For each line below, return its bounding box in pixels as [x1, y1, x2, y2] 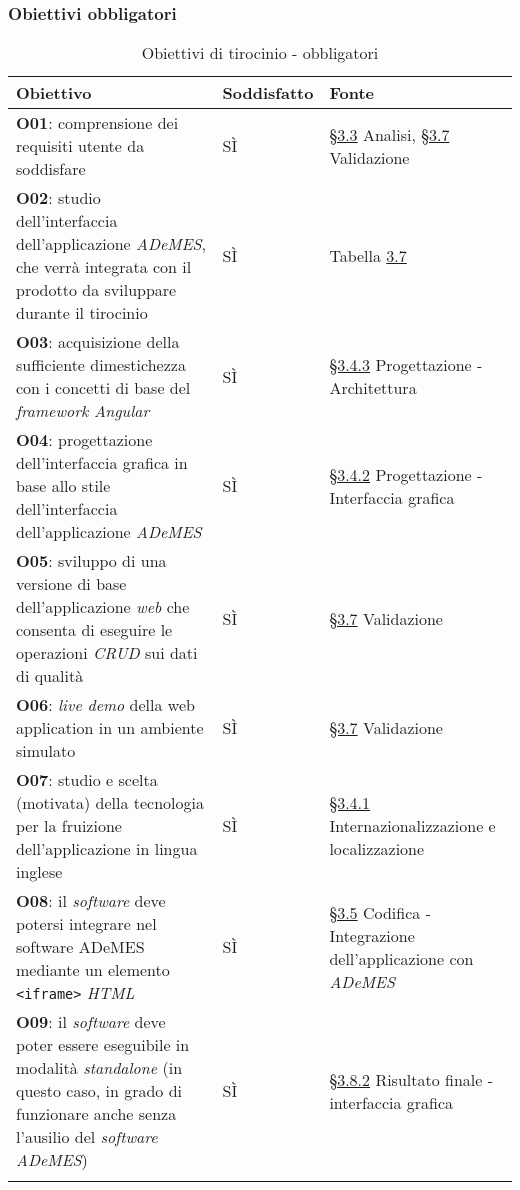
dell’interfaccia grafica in [16, 451, 188, 475]
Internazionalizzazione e [329, 814, 496, 838]
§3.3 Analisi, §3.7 [329, 122, 450, 146]
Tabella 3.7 [329, 243, 407, 267]
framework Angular [16, 399, 150, 423]
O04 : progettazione [16, 428, 153, 452]
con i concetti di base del [16, 376, 191, 400]
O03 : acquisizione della [16, 330, 180, 354]
